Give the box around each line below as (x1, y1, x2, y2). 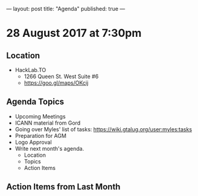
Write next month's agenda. (14, 145, 85, 152)
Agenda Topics (6, 97, 65, 107)
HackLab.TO (14, 67, 46, 73)
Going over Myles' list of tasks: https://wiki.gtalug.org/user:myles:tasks (14, 125, 192, 132)
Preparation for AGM (14, 132, 66, 139)
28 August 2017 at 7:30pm (6, 27, 142, 40)
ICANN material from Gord (14, 119, 81, 126)
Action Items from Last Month (6, 181, 121, 192)
